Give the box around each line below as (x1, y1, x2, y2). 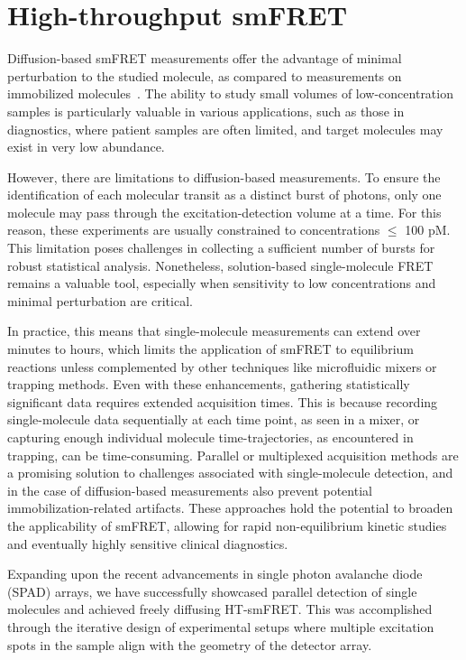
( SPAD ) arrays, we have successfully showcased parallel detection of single (7, 581, 417, 600)
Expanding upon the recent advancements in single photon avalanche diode (7, 564, 423, 583)
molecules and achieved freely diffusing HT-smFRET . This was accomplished (7, 600, 433, 618)
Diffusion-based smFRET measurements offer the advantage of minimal (7, 49, 402, 68)
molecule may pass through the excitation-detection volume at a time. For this (7, 202, 442, 221)
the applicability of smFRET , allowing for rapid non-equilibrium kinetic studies (7, 516, 447, 535)
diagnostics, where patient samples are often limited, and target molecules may (7, 119, 443, 138)
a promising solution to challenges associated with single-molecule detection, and (7, 463, 453, 482)
